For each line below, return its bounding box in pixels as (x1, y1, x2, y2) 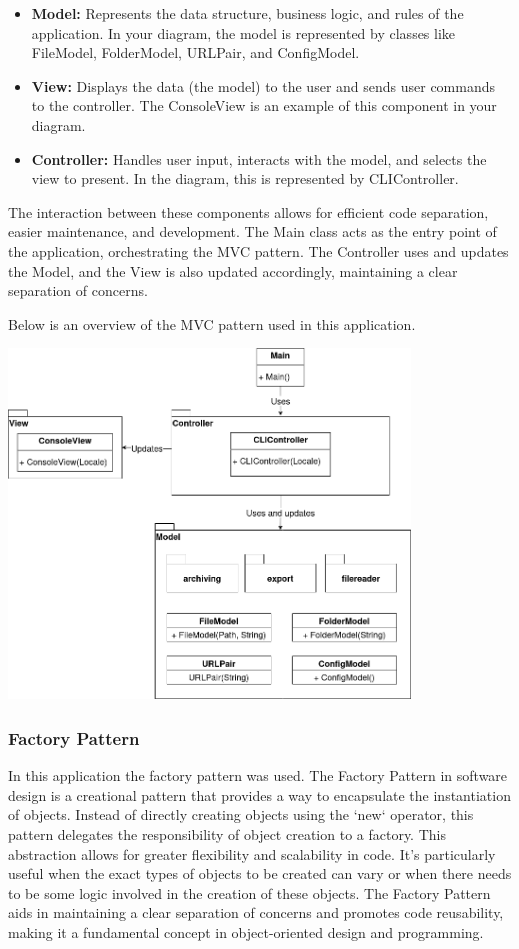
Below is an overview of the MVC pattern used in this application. (8, 313, 416, 334)
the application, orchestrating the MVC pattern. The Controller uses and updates (8, 240, 509, 261)
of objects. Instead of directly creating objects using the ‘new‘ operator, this (8, 804, 474, 825)
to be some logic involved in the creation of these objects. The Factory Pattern (8, 882, 491, 903)
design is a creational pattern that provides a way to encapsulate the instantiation (8, 784, 511, 805)
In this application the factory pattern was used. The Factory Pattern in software (8, 765, 508, 786)
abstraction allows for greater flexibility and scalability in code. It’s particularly (8, 843, 496, 864)
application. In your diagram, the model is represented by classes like (31, 22, 456, 43)
